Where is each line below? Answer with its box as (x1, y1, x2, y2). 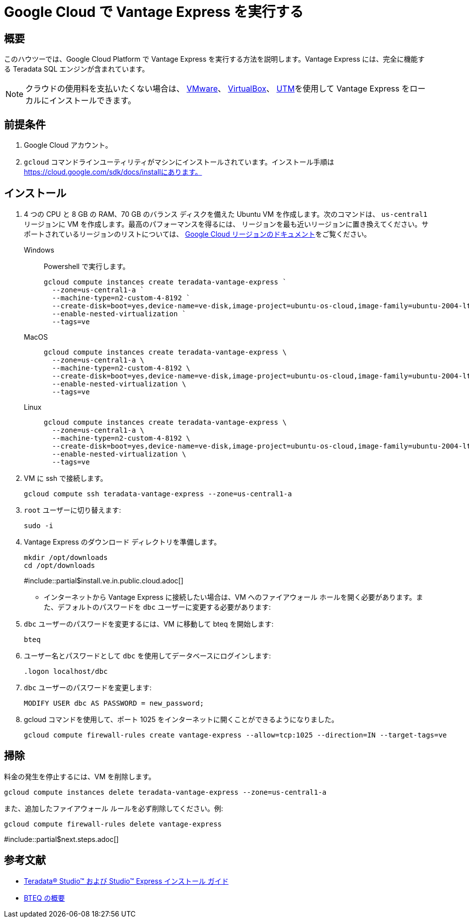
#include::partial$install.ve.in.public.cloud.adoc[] (24, 576, 184, 585)
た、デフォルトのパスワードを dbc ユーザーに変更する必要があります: (44, 602, 271, 611)
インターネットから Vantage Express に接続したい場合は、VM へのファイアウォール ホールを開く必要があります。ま (44, 592, 423, 601)
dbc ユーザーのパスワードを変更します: (24, 683, 152, 692)
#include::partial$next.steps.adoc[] (4, 834, 119, 843)
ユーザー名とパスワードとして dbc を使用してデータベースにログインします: (24, 651, 271, 660)
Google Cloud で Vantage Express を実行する (4, 3, 304, 20)
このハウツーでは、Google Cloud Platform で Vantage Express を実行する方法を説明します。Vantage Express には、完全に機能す (4, 55, 425, 64)
